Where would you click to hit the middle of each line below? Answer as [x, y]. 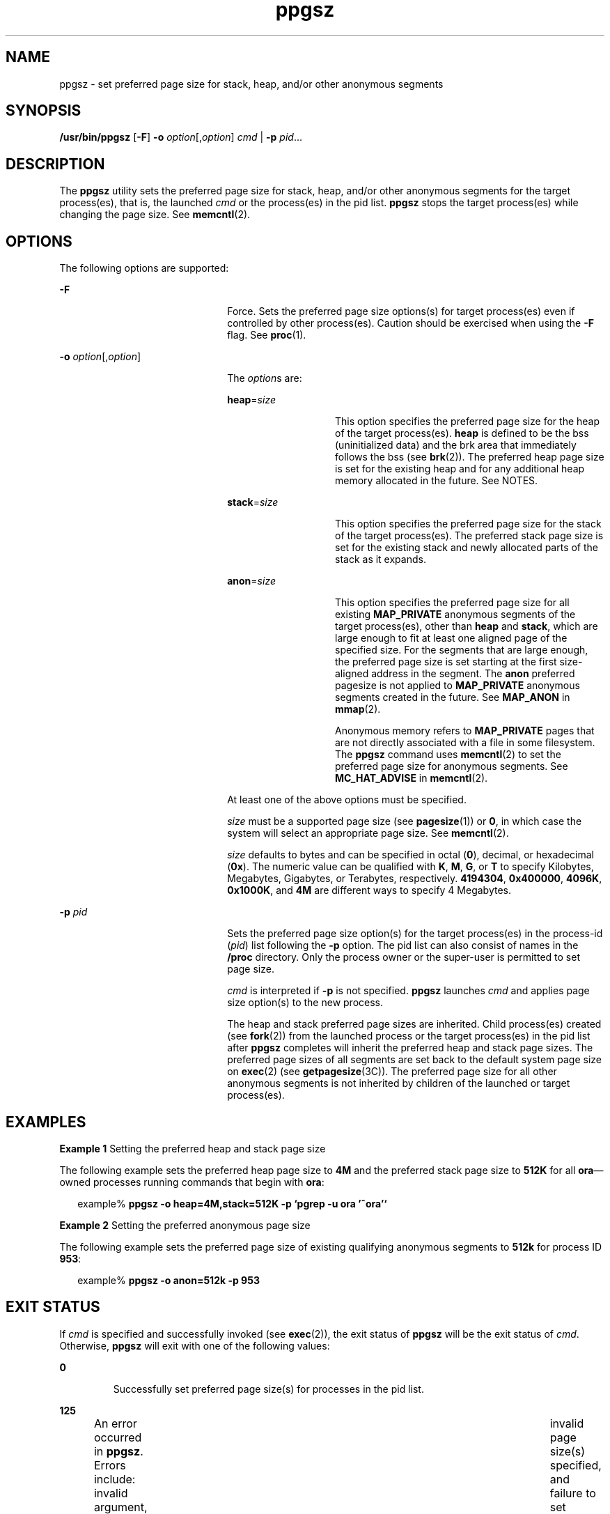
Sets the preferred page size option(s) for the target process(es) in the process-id [415, 934]
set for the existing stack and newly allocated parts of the [467, 548]
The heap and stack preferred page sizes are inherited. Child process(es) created [414, 1024]
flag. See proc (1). [267, 335]
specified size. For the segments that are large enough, [462, 650]
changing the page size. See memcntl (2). [155, 215]
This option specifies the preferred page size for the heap [468, 422]
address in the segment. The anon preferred [473, 674]
